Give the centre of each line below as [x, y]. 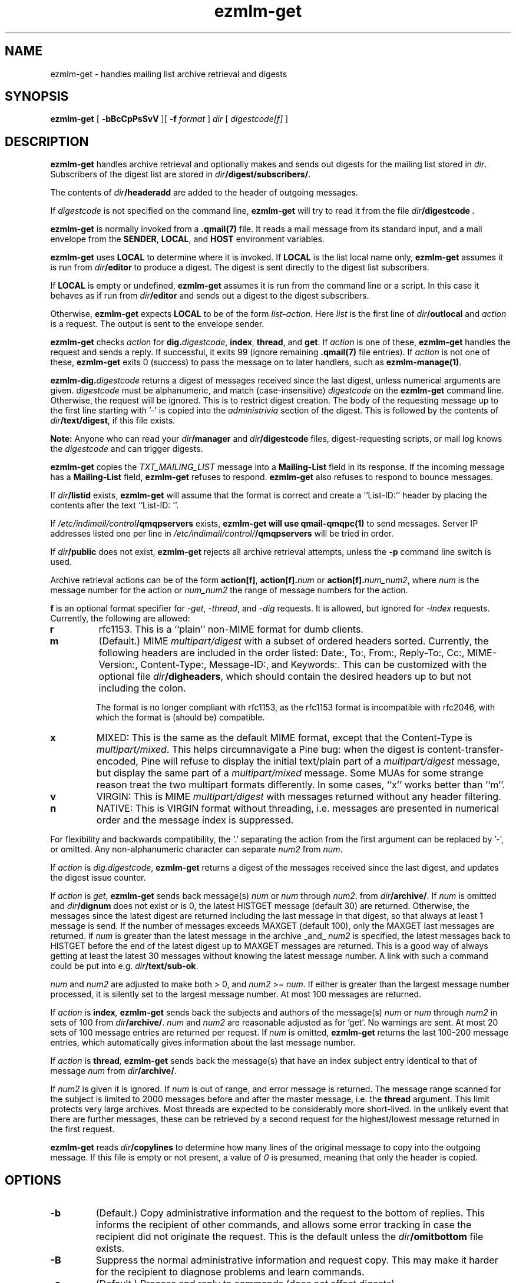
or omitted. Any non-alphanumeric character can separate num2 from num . [196, 849]
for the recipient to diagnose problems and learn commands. [230, 1272]
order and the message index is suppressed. [195, 820]
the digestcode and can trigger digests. [127, 449]
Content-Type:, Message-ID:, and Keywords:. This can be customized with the [314, 665]
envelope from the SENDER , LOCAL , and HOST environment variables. [187, 239]
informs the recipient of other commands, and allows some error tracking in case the [284, 1225]
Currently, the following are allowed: [120, 619]
